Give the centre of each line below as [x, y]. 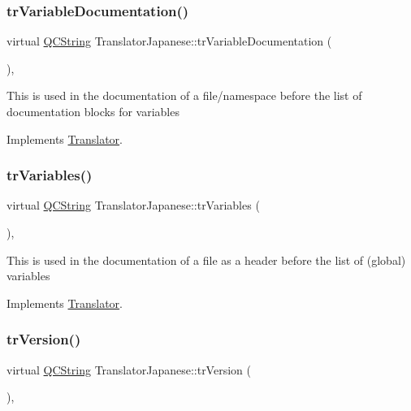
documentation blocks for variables [93, 111]
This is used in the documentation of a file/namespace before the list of [184, 95]
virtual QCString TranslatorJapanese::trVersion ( [129, 369]
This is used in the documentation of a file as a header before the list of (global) [206, 260]
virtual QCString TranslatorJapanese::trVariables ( [133, 205]
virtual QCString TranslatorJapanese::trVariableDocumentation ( [169, 41]
